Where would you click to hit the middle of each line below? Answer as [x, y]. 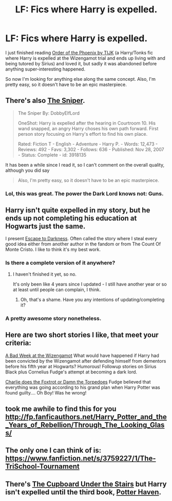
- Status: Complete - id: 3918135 [52, 155]
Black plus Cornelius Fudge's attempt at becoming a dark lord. [71, 372]
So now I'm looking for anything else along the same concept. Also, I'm [80, 79]
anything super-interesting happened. [45, 69]
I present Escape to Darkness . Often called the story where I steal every [81, 239]
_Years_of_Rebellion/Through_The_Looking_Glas [85, 425]
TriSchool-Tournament [42, 467]
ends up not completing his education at [71, 218]
